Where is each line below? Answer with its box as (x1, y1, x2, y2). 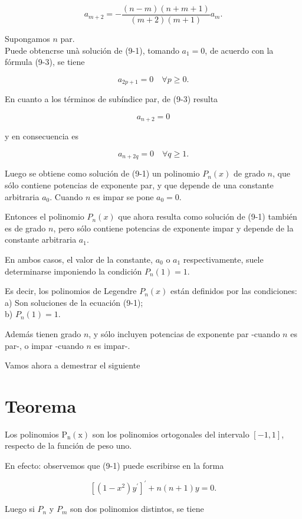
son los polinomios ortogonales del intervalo (92, 427, 250, 440)
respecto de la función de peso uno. (5, 439, 132, 452)
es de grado (5, 221, 46, 234)
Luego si (5, 502, 35, 515)
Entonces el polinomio (5, 210, 84, 223)
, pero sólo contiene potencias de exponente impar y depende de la (53, 221, 294, 234)
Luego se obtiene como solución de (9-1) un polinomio (5, 167, 200, 179)
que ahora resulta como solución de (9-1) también (118, 210, 297, 223)
